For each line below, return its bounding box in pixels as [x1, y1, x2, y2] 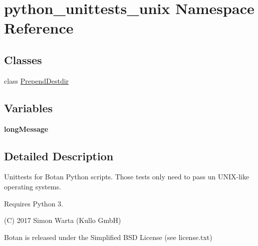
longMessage [4, 123, 49, 134]
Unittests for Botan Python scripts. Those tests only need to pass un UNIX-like [4, 171, 249, 182]
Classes [4, 52, 42, 67]
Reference [4, 18, 74, 38]
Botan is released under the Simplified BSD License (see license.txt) [4, 231, 212, 242]
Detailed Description [4, 148, 114, 163]
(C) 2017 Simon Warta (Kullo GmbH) [4, 215, 121, 225]
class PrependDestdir [4, 75, 69, 86]
